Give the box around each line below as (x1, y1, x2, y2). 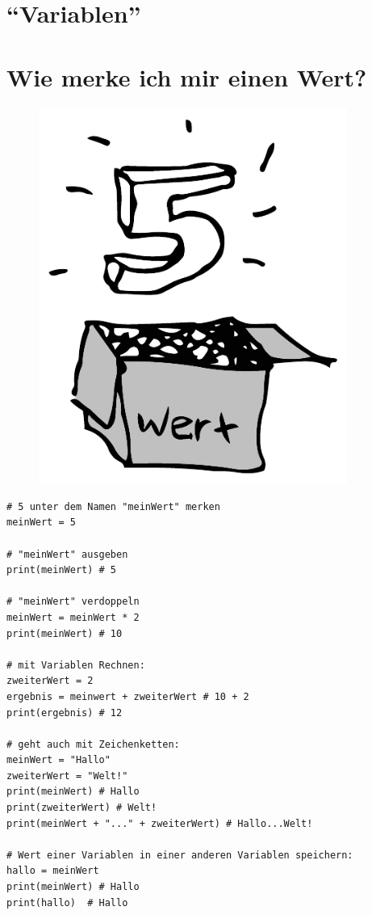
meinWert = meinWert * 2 (6, 611, 140, 623)
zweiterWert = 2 (6, 675, 94, 687)
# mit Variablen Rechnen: (6, 659, 145, 671)
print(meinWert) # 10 (6, 627, 123, 639)
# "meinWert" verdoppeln (6, 596, 140, 608)
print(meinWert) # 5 (6, 564, 117, 576)
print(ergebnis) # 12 (6, 706, 123, 719)
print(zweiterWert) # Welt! (6, 802, 157, 814)
